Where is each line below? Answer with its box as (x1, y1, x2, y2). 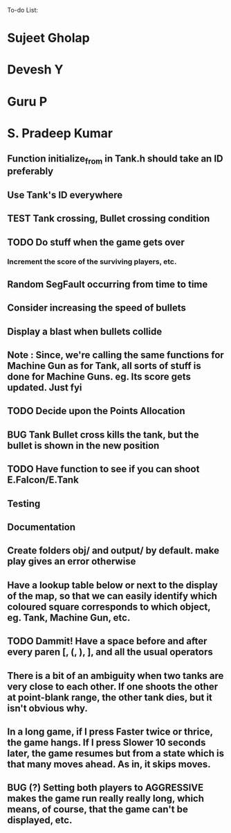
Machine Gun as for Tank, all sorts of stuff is (7, 360, 202, 372)
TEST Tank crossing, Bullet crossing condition (7, 213, 210, 225)
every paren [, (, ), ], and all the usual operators (7, 646, 213, 658)
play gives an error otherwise (7, 556, 136, 567)
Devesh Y (7, 62, 64, 78)
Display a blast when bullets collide (7, 325, 163, 337)
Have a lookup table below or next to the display (7, 579, 218, 591)
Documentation (7, 521, 76, 533)
